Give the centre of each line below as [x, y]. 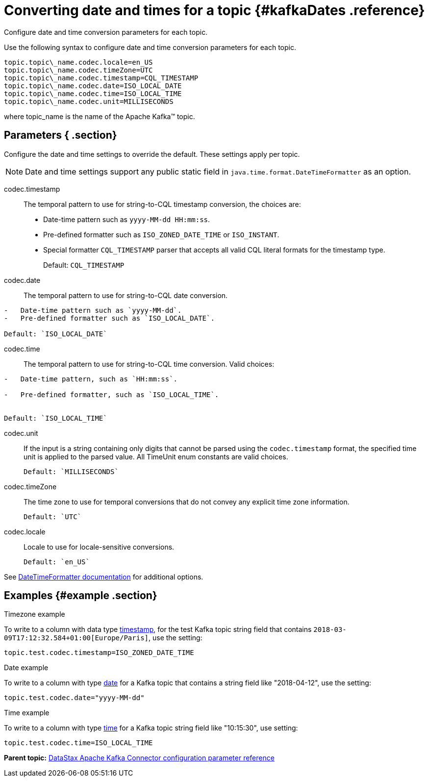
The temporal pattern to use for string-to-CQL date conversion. [126, 295]
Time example [27, 713]
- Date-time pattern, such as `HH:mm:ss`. [91, 379]
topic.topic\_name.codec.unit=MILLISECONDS [89, 101]
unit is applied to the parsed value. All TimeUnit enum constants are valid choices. [156, 456]
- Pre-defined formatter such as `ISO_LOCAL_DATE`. [109, 318]
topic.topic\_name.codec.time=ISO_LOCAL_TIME [93, 93]
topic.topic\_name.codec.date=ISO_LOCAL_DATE [93, 86]
